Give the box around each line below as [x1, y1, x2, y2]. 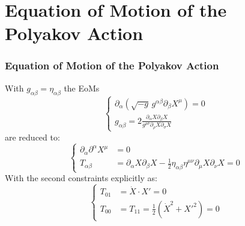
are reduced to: [5, 130, 60, 143]
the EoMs [64, 81, 100, 94]
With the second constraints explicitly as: [5, 172, 157, 184]
